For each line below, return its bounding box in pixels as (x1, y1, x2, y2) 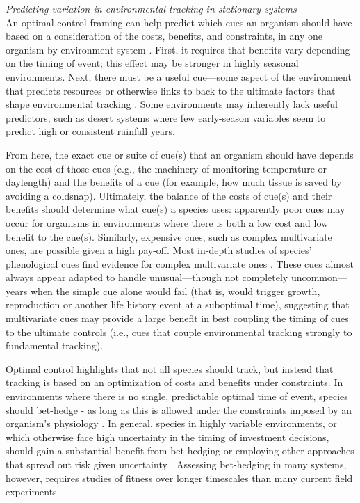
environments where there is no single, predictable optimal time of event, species (6, 389, 348, 404)
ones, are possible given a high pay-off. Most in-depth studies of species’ (6, 243, 312, 257)
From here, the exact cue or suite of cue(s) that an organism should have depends (6, 147, 354, 161)
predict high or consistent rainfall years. (6, 124, 175, 138)
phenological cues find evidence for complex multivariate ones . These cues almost (6, 256, 354, 271)
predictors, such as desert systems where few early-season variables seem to (6, 110, 326, 125)
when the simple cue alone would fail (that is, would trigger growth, (30, 283, 320, 298)
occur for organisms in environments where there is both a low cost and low (6, 215, 329, 230)
